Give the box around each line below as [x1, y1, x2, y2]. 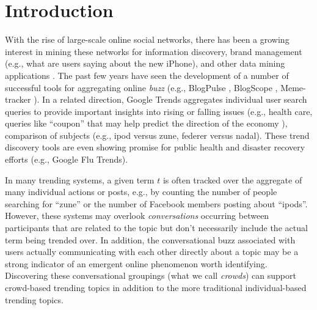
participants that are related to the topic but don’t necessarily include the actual [5, 221, 308, 234]
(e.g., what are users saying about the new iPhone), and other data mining [5, 57, 285, 70]
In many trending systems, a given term [5, 173, 155, 186]
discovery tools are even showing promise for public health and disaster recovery [5, 141, 305, 153]
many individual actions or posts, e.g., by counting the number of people [5, 185, 277, 198]
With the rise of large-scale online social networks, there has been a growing [5, 33, 290, 46]
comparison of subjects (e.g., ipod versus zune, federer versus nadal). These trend [5, 128, 310, 141]
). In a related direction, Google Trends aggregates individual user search [34, 93, 307, 106]
